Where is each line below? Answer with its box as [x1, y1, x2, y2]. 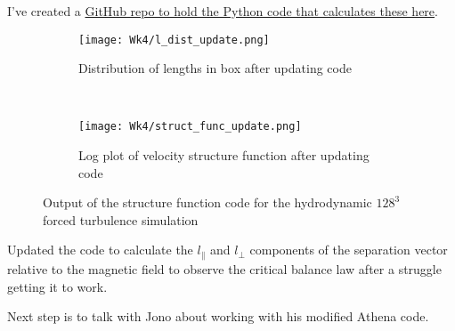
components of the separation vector [249, 240, 448, 259]
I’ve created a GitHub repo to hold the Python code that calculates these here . [7, 2, 438, 20]
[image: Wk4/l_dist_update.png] [78, 33, 270, 46]
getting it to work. [7, 277, 108, 295]
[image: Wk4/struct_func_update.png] [78, 120, 302, 133]
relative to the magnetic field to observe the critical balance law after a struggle [7, 259, 442, 278]
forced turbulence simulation [43, 210, 199, 229]
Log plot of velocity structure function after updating [78, 146, 370, 165]
